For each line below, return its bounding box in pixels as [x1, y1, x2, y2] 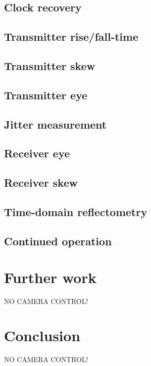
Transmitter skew [4, 58, 96, 73]
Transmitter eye [4, 87, 88, 102]
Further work [4, 267, 97, 288]
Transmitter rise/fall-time [4, 29, 139, 44]
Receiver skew [4, 175, 78, 190]
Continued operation [4, 233, 112, 248]
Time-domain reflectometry [4, 204, 148, 219]
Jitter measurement [4, 116, 107, 132]
